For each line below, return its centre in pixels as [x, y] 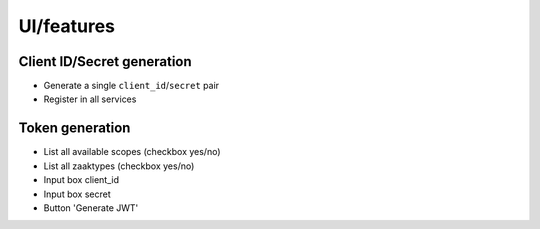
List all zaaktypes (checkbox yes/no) [119, 166]
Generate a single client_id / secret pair [131, 86]
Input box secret [77, 194]
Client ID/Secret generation [105, 61]
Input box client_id [81, 180]
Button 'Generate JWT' [91, 207]
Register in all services [90, 99]
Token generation [74, 128]
